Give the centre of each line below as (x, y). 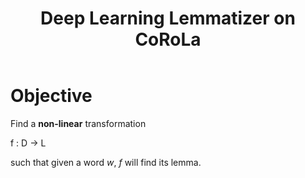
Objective (51, 96)
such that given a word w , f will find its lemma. (106, 162)
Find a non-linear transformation (78, 123)
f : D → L (28, 143)
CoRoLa (168, 39)
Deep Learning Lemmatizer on (168, 18)
